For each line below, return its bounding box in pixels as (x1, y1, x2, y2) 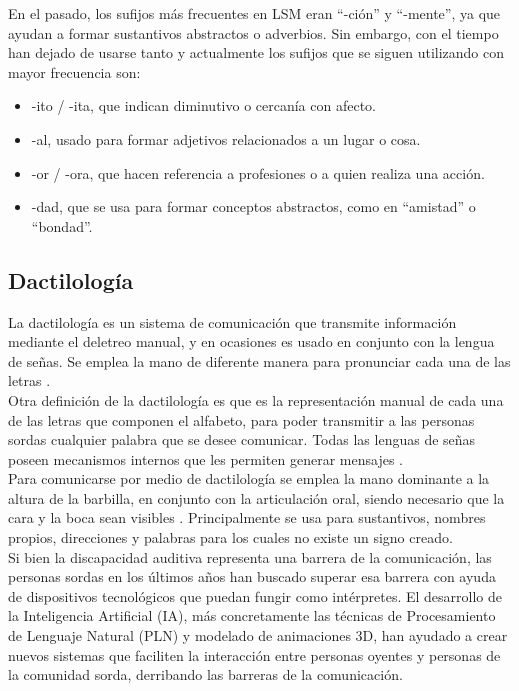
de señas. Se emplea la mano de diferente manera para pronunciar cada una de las (8, 350, 511, 371)
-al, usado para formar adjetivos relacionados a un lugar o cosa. (31, 128, 421, 149)
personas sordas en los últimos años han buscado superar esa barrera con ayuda (8, 566, 496, 587)
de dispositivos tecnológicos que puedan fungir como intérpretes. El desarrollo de (8, 585, 502, 606)
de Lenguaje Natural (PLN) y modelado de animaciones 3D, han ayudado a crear (8, 625, 508, 646)
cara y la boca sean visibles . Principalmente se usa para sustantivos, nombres (8, 507, 486, 528)
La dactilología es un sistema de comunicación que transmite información (8, 311, 457, 332)
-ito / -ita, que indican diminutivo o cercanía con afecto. (31, 95, 376, 116)
